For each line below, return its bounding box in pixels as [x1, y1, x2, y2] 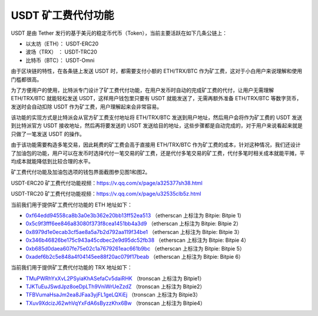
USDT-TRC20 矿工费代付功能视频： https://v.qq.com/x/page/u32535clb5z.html [11, 190, 201, 197]
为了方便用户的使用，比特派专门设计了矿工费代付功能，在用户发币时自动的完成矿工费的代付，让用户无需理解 [11, 86, 274, 94]
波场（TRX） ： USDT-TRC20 [25, 48, 97, 55]
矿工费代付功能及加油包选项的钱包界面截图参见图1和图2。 [11, 169, 151, 176]
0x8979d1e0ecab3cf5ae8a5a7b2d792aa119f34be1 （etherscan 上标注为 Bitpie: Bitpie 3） [25, 228, 243, 235]
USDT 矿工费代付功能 [11, 9, 114, 22]
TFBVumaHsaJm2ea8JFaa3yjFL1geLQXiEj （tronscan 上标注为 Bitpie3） [25, 291, 201, 298]
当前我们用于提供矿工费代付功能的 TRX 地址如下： [11, 264, 132, 271]
